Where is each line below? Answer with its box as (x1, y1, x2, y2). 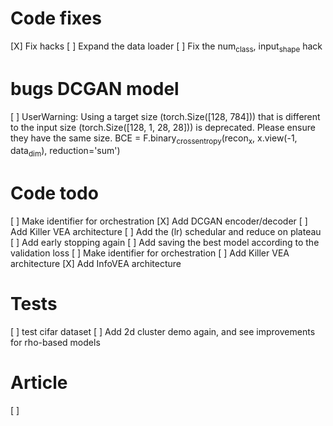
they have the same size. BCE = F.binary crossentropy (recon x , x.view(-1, (10, 132, 298, 146)
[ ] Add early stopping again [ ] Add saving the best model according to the (10, 237, 320, 249)
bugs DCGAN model (10, 77, 180, 100)
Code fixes (10, 7, 102, 30)
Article (10, 372, 68, 394)
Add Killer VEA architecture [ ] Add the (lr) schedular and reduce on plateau (10, 226, 322, 238)
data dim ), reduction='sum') (10, 145, 121, 159)
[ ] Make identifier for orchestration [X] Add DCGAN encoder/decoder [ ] (10, 215, 308, 227)
